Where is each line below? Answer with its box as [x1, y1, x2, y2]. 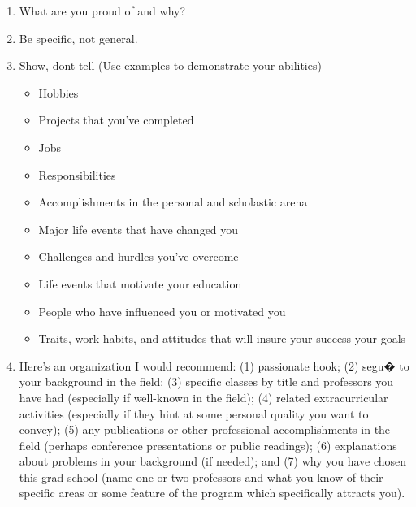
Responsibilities [38, 166, 116, 183]
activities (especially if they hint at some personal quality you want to [19, 405, 369, 422]
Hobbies [38, 84, 79, 101]
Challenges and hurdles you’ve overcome [38, 248, 239, 265]
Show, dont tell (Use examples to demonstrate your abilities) [19, 57, 322, 74]
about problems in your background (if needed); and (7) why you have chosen [19, 453, 407, 470]
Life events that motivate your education [38, 275, 242, 292]
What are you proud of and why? [19, 2, 186, 19]
